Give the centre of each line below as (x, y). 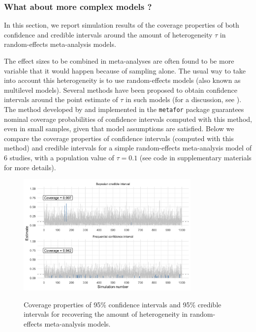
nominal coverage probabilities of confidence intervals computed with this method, (128, 119)
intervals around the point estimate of (61, 99)
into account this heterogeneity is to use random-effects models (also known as (122, 80)
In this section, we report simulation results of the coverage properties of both (122, 25)
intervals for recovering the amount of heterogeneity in (106, 314)
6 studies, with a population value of (59, 157)
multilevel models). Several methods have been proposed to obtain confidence (121, 90)
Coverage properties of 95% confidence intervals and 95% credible (123, 304)
